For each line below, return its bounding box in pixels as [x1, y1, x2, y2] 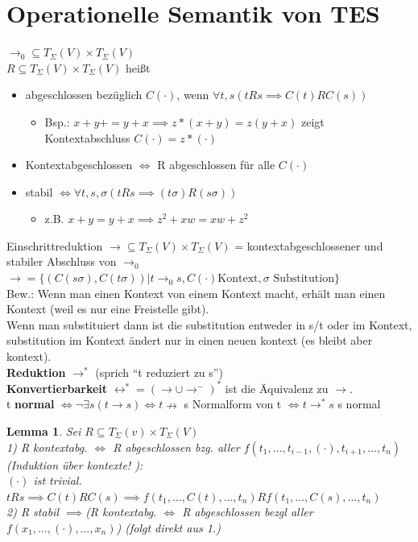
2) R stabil [6, 503, 59, 520]
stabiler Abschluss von [6, 253, 117, 270]
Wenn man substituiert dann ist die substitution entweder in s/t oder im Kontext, [6, 316, 412, 333]
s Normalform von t [184, 395, 282, 412]
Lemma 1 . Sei [6, 422, 81, 439]
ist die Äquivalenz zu [225, 379, 329, 396]
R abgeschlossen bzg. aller [113, 438, 240, 455]
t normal [6, 395, 55, 412]
